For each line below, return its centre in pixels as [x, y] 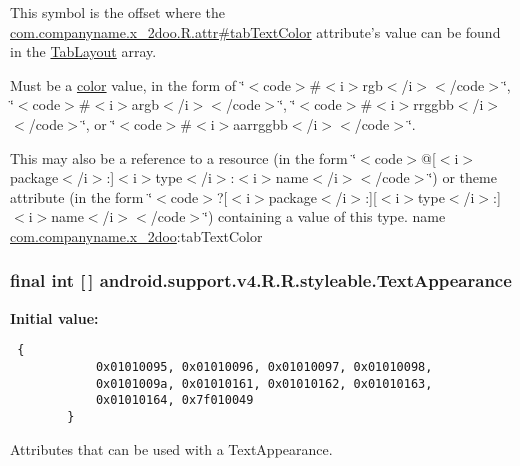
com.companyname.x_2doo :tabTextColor [136, 235]
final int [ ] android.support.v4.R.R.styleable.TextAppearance [261, 280]
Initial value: [54, 317]
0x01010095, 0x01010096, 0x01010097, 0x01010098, [264, 367]
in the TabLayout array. [83, 51]
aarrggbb [260, 123]
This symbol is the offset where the [117, 12]
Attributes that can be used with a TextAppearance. [171, 448]
